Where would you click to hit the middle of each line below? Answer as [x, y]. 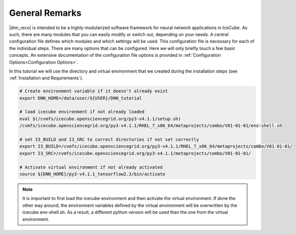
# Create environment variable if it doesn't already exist [94, 91]
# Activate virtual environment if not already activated [91, 167]
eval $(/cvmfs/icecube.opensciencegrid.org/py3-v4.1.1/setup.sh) [100, 119]
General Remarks [45, 13]
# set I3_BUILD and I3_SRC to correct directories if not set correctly [109, 139]
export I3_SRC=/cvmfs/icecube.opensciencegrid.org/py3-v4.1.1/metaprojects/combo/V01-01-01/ [135, 153]
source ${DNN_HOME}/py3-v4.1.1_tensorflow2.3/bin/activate [92, 174]
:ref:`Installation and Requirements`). [46, 78]
